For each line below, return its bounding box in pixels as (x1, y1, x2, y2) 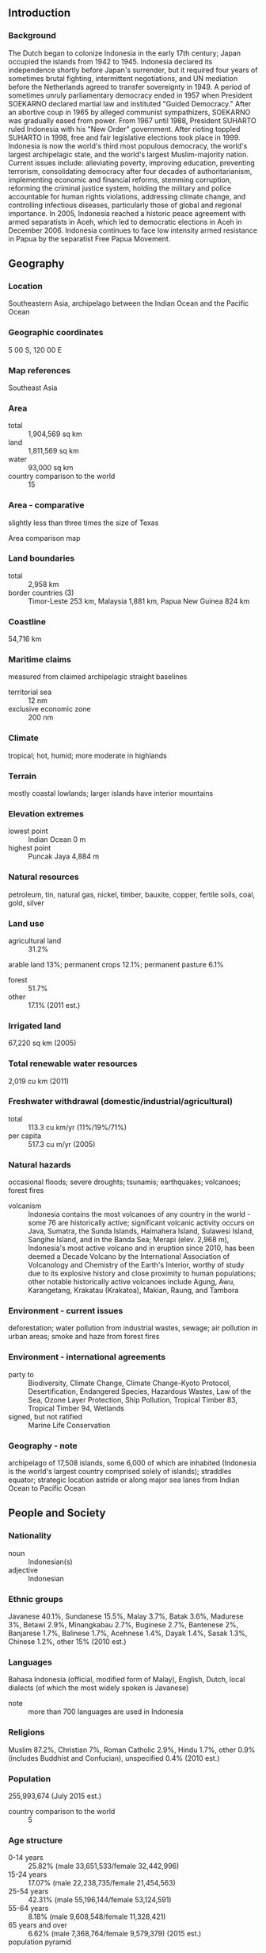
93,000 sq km (28, 463, 74, 473)
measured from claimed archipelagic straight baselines (8, 672, 188, 681)
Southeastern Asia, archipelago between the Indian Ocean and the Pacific (8, 299, 249, 308)
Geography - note (8, 1440, 78, 1451)
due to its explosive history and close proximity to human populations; (28, 1268, 256, 1278)
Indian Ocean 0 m (28, 835, 86, 844)
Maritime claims (8, 654, 71, 666)
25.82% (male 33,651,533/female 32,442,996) (28, 1862, 180, 1871)
